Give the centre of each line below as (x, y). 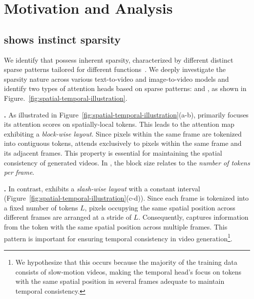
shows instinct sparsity (63, 39)
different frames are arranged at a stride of (68, 217)
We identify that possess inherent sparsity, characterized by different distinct (119, 59)
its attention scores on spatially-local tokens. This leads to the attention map (119, 124)
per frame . (19, 172)
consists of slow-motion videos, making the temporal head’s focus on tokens (128, 271)
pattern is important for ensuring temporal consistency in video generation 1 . (118, 237)
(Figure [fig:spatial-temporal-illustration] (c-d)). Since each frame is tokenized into (127, 198)
